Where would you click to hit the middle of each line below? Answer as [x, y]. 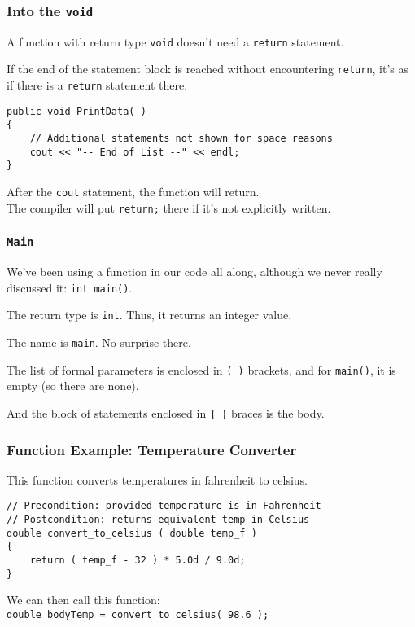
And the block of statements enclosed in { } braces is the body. [166, 412]
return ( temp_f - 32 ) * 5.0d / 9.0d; [138, 561]
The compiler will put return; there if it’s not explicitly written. [169, 207]
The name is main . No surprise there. [99, 342]
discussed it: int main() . [70, 287]
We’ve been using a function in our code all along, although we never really [194, 272]
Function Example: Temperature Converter [152, 449]
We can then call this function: [83, 600]
